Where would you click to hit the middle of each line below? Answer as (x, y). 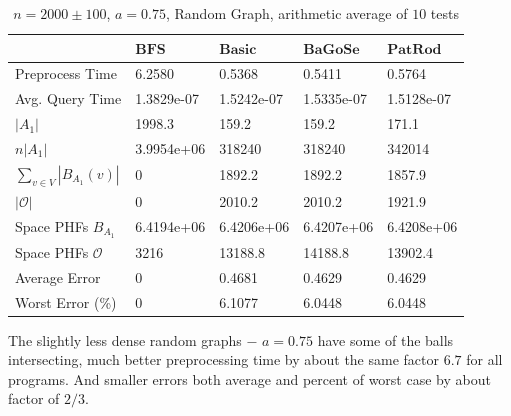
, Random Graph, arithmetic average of (286, 13)
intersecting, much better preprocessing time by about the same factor (223, 359)
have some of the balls (385, 339)
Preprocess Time (66, 73)
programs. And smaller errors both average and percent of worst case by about (249, 378)
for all (484, 359)
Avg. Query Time (68, 98)
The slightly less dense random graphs (125, 339)
